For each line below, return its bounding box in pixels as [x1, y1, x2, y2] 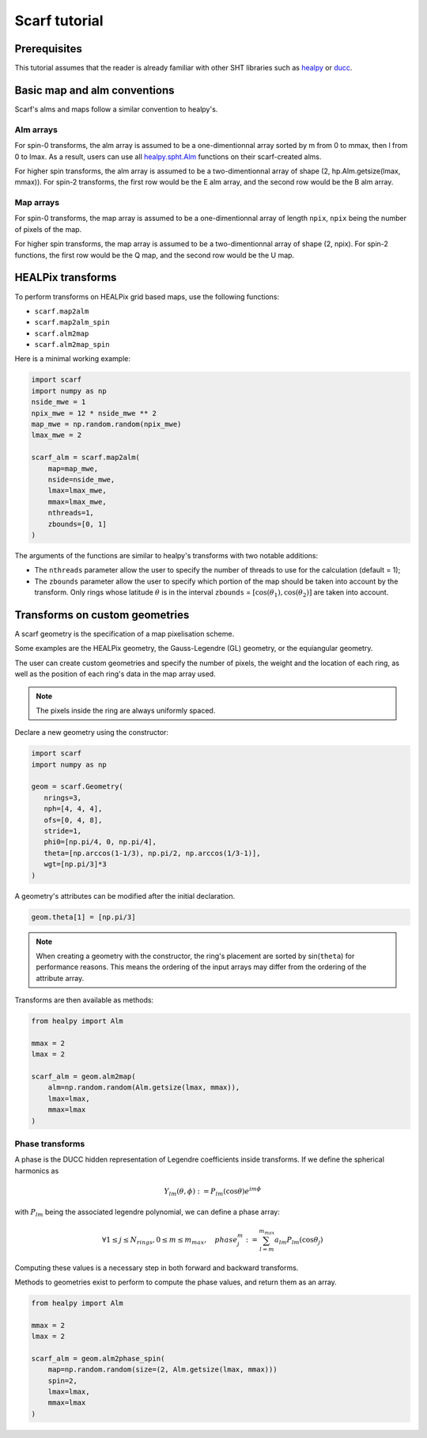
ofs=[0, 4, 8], [43, 816, 103, 824]
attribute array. [36, 973, 85, 983]
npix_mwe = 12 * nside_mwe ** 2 [31, 409, 157, 417]
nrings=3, [43, 793, 82, 802]
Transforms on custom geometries [14, 608, 190, 622]
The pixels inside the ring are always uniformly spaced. [36, 706, 216, 715]
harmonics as [14, 1166, 59, 1175]
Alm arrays [14, 124, 59, 135]
